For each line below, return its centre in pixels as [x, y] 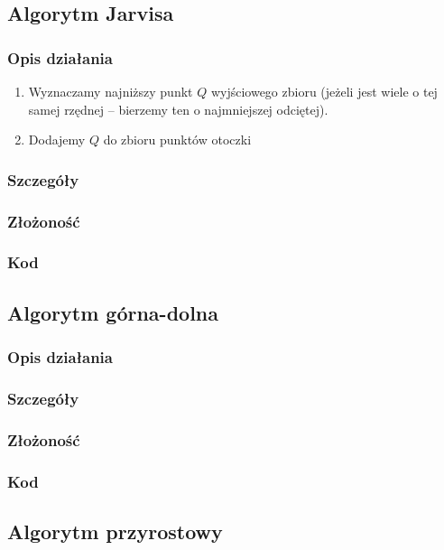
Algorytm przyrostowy [115, 531]
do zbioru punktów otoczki [177, 140]
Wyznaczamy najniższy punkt [111, 91]
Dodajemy [57, 140]
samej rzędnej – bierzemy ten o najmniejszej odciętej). [178, 109]
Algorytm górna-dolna [113, 312]
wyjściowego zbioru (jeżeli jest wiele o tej [324, 91]
